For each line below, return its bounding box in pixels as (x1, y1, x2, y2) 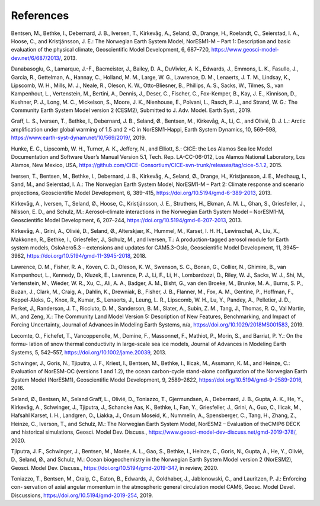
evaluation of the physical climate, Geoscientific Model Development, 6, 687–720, (11, 46, 210, 53)
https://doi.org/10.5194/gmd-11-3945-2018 (27, 252, 130, 260)
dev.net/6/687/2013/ (11, 54, 62, 62)
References (11, 9, 69, 22)
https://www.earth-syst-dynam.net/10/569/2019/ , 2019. (11, 134, 146, 142)
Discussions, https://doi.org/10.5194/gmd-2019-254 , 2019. (11, 492, 153, 499)
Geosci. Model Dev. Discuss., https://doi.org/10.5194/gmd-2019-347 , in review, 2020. (11, 464, 219, 471)
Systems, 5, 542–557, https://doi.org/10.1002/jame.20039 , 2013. (11, 348, 167, 356)
